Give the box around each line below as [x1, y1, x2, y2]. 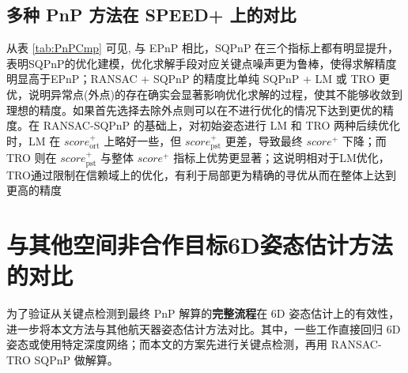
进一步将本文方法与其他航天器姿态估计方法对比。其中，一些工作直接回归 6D [6, 320, 401, 337]
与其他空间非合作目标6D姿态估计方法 [6, 228, 393, 260]
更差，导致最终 [225, 132, 303, 149]
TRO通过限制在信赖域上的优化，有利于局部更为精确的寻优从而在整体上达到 [6, 166, 396, 183]
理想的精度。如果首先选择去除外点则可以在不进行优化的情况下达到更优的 [6, 101, 383, 118]
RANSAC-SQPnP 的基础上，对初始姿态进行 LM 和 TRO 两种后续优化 [43, 117, 400, 134]
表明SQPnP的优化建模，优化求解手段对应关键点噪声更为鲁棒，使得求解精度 [6, 55, 397, 71]
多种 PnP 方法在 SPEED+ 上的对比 [6, 2, 297, 27]
